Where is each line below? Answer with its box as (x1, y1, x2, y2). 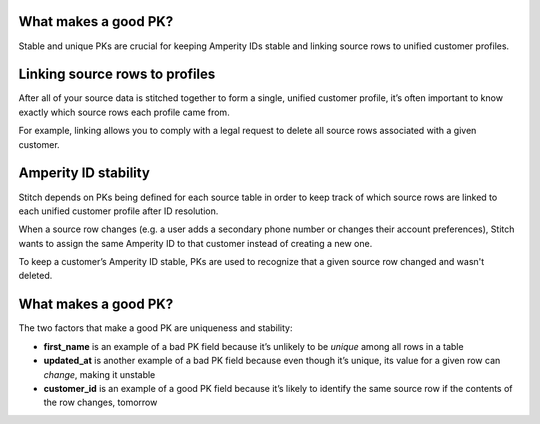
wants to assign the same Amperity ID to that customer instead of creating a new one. (18, 237, 373, 249)
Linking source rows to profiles (18, 66, 216, 83)
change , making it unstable (43, 368, 156, 380)
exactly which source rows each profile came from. (18, 106, 230, 118)
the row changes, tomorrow (43, 396, 158, 409)
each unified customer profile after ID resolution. (18, 205, 219, 217)
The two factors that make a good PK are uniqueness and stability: (18, 322, 293, 334)
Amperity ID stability (18, 165, 150, 182)
